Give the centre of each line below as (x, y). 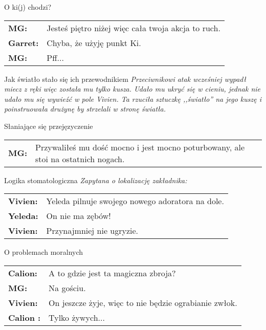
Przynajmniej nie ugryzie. (92, 231)
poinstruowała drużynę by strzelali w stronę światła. (85, 109)
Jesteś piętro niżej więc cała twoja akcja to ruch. (134, 28)
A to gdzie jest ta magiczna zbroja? (112, 273)
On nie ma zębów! (79, 216)
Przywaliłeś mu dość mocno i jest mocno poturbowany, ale (140, 147)
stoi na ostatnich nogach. (80, 159)
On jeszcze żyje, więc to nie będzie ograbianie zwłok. (143, 302)
